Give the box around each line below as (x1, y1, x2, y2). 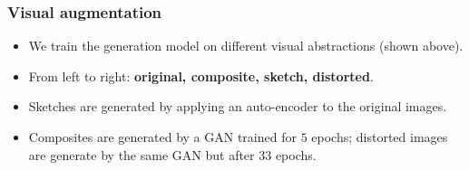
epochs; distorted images (311, 127, 448, 146)
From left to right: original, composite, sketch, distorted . (28, 66, 374, 85)
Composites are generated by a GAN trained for (28, 127, 297, 146)
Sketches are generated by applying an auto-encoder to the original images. (28, 97, 447, 116)
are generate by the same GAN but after (28, 145, 255, 164)
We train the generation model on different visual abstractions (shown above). (28, 36, 464, 55)
